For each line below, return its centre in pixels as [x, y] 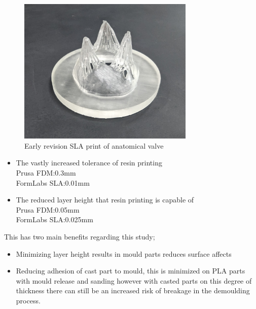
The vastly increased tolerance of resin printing [89, 163]
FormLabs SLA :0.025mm [54, 219]
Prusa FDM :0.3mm [46, 172]
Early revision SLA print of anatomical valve [94, 145]
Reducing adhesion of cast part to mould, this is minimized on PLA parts [131, 271]
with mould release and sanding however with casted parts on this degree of [134, 280]
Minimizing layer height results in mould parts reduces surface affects [124, 253]
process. [28, 300]
